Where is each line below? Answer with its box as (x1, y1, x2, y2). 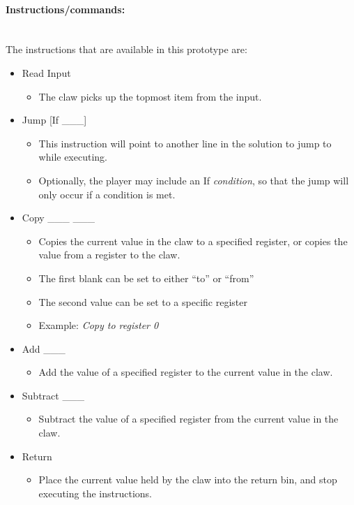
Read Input (22, 65, 71, 80)
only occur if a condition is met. (38, 186, 176, 201)
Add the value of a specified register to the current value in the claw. (38, 365, 333, 379)
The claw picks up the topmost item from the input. (38, 89, 262, 103)
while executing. (38, 149, 107, 164)
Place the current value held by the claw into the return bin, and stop (38, 472, 337, 487)
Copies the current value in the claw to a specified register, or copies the (38, 233, 348, 248)
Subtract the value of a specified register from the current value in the (38, 411, 339, 426)
